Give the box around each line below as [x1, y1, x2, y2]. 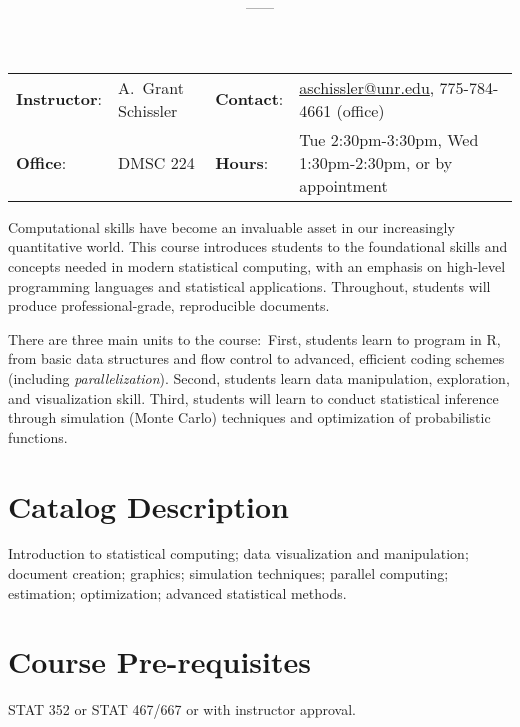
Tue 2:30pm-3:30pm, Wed [299, 127, 479, 151]
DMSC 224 [118, 150, 195, 174]
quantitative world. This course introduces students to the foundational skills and [8, 236, 508, 257]
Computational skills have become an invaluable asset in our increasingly [8, 216, 455, 237]
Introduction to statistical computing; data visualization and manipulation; [8, 543, 469, 564]
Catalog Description [8, 485, 289, 526]
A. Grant [118, 75, 184, 99]
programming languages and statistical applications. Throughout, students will [8, 275, 491, 296]
